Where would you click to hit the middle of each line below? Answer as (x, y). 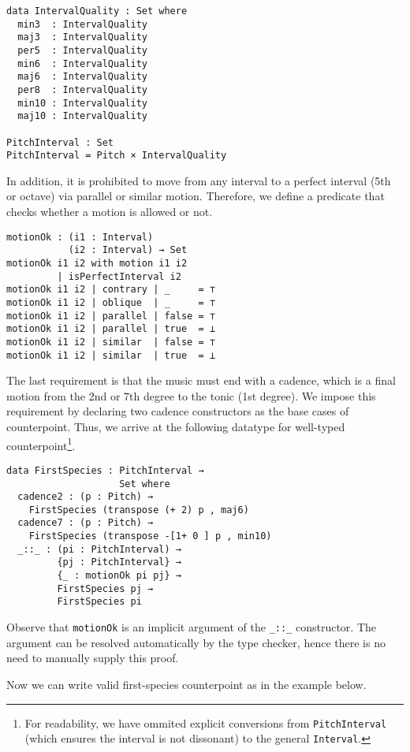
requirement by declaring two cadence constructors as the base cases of (178, 411)
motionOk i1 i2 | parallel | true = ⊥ (111, 329)
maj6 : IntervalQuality (82, 77)
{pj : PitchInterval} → (119, 562)
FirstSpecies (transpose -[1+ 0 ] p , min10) (150, 536)
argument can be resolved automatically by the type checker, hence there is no (196, 642)
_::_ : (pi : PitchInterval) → (99, 549)
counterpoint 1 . (41, 444)
